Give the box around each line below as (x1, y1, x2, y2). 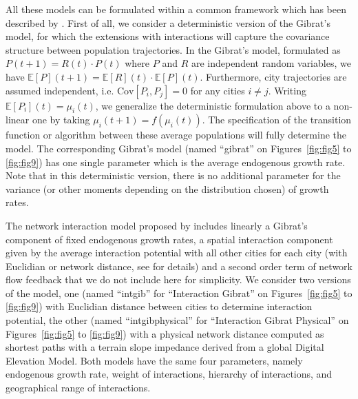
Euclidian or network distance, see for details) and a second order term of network (6, 258, 352, 273)
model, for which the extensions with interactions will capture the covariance (6, 29, 330, 43)
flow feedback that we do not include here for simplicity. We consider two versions (6, 272, 351, 287)
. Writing (268, 83, 306, 97)
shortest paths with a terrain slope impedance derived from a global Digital (6, 340, 324, 354)
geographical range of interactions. (6, 380, 151, 395)
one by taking (32, 112, 90, 127)
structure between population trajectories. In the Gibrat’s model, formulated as (6, 42, 341, 57)
